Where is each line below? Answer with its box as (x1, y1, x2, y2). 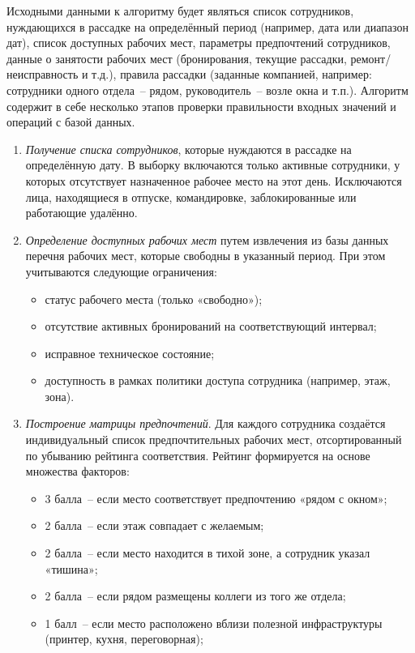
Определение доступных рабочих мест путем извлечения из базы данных (25, 231, 389, 248)
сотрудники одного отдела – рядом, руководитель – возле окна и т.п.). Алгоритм (6, 81, 409, 98)
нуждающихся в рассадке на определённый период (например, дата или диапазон (6, 18, 409, 35)
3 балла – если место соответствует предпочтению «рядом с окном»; (45, 489, 387, 506)
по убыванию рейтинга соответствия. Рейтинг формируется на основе (25, 446, 370, 463)
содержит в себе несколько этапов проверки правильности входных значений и (6, 97, 396, 114)
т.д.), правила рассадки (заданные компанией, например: (92, 66, 372, 83)
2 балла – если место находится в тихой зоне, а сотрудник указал (45, 544, 370, 561)
